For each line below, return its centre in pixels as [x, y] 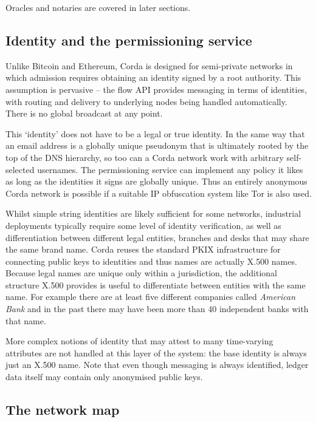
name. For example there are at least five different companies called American [151, 297]
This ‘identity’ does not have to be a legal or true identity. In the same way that [155, 133]
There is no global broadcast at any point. [84, 113]
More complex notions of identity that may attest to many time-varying [139, 341]
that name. [26, 320]
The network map [63, 410]
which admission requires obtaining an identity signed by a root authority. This [153, 77]
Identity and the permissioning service [129, 40]
